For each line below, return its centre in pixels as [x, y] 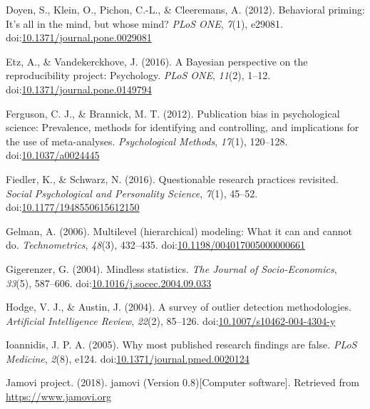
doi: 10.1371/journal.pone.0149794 [79, 89]
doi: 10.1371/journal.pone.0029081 [79, 37]
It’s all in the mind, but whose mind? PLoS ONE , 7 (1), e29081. [145, 23]
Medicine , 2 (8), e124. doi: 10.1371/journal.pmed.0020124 [128, 358]
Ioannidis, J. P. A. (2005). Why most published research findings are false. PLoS [181, 345]
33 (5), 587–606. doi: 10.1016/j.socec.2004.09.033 [109, 283]
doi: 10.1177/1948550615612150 [73, 207]
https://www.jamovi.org [58, 397]
